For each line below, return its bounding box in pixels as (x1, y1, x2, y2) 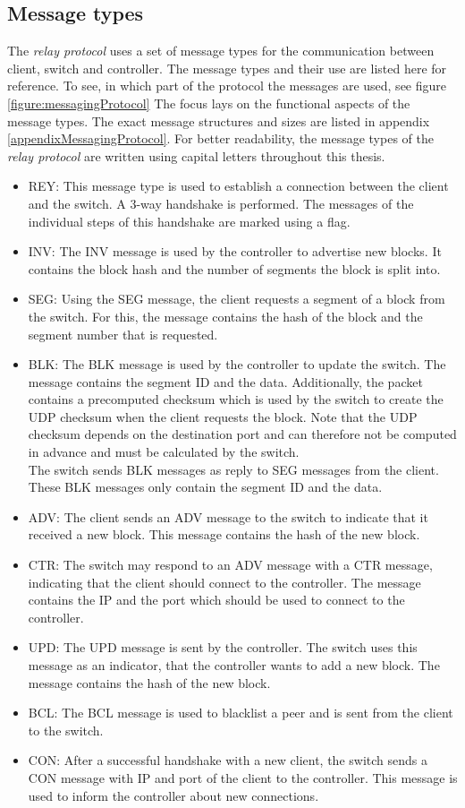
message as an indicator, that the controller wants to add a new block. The (28, 656, 440, 675)
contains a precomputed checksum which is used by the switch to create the (28, 390, 444, 408)
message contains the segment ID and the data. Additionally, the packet (28, 372, 423, 391)
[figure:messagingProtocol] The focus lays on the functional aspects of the (7, 93, 410, 112)
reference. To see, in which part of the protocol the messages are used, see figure (7, 76, 447, 95)
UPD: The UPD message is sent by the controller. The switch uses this (28, 638, 418, 657)
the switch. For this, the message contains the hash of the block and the (28, 306, 423, 325)
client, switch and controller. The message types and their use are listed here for (7, 58, 447, 77)
